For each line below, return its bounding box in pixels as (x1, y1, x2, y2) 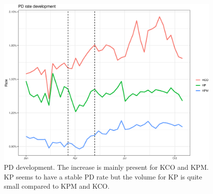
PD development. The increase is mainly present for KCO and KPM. (4, 162, 209, 172)
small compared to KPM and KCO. (4, 181, 110, 191)
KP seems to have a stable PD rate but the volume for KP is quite (4, 171, 202, 181)
